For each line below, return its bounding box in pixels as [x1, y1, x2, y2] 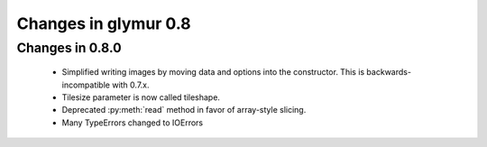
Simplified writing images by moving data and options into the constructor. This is [61, 67, 365, 78]
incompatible [61, 79, 110, 90]
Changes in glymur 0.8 [16, 14, 191, 33]
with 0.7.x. [111, 79, 150, 90]
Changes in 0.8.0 [16, 40, 122, 56]
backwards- [366, 67, 412, 78]
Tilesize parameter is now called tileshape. [61, 91, 221, 103]
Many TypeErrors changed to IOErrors [61, 117, 203, 128]
